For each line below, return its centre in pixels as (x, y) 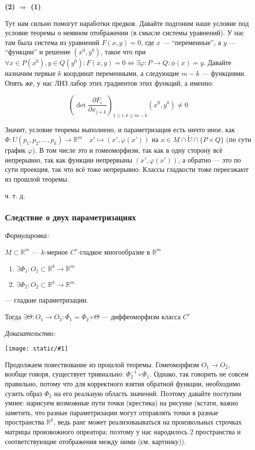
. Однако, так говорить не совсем (199, 374)
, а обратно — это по (209, 159)
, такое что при (123, 52)
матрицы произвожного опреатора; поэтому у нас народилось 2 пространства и (123, 432)
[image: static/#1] (36, 349)
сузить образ (24, 393)
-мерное (56, 251)
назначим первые (30, 73)
